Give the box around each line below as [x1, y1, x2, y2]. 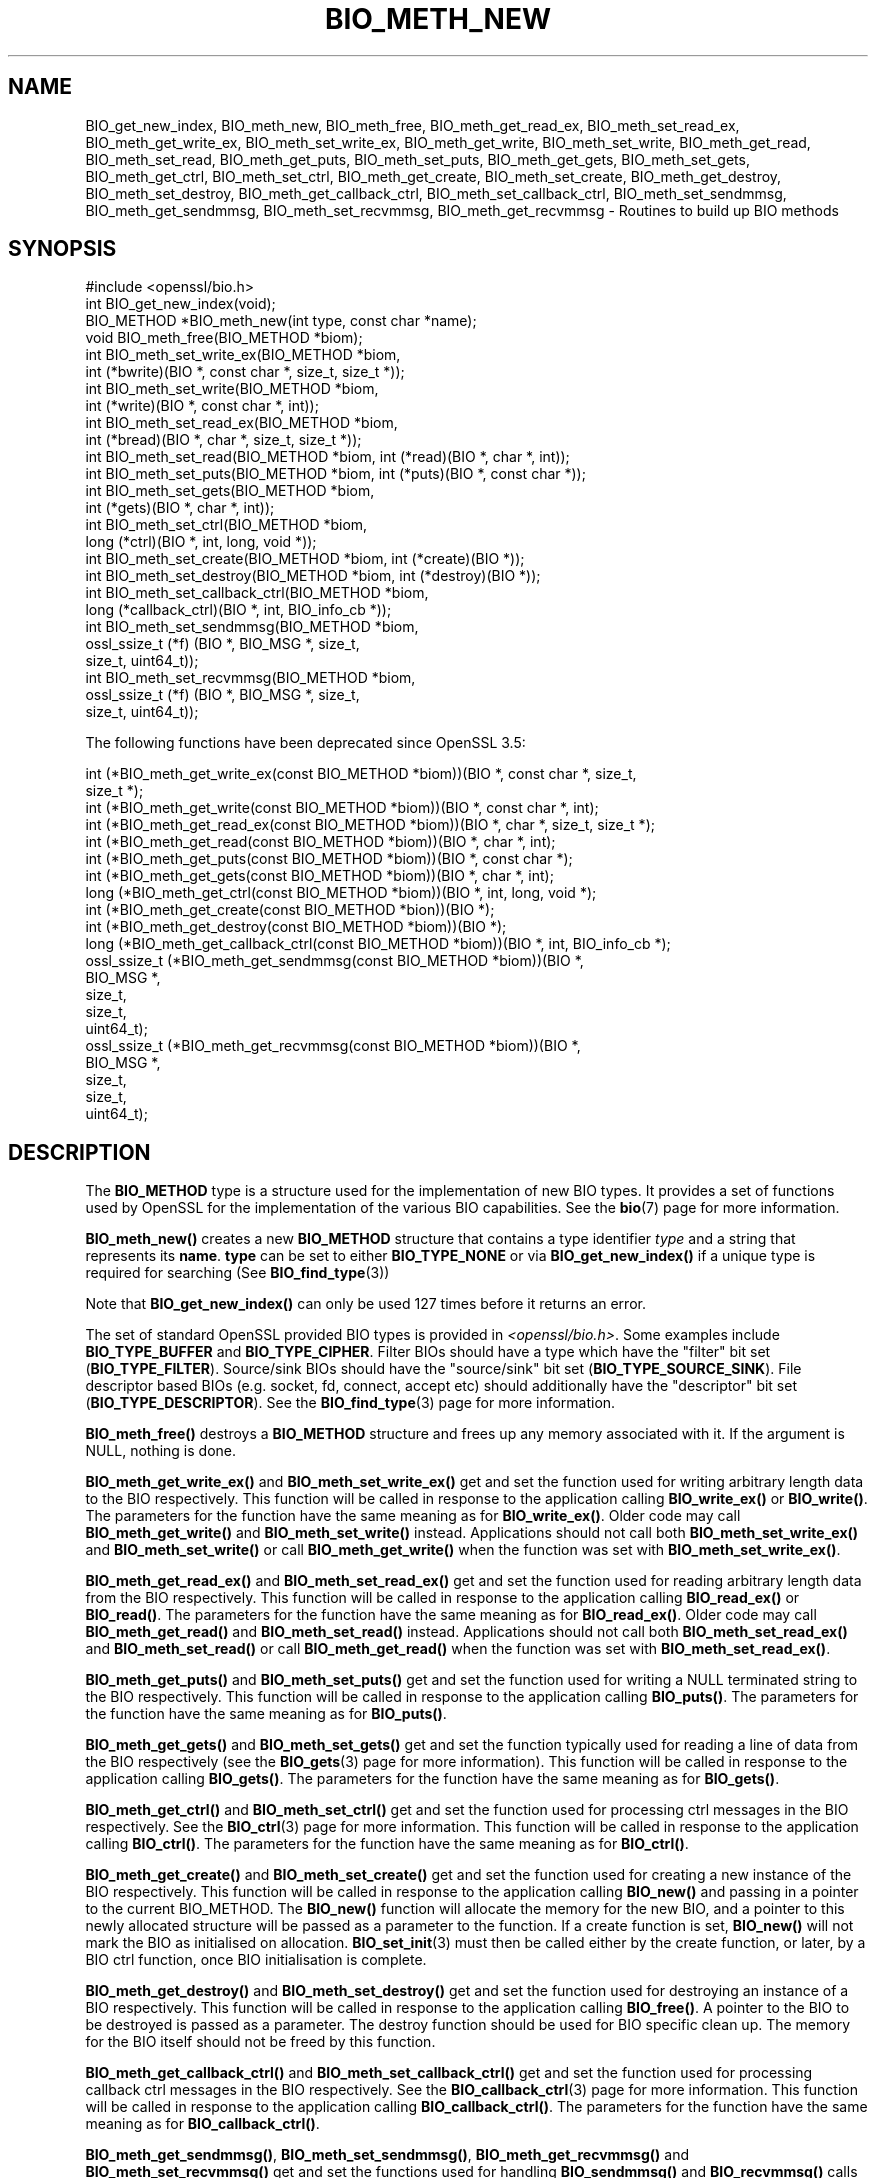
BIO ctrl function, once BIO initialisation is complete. [85, 1951, 427, 1969]
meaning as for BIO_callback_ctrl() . [85, 2115, 320, 2133]
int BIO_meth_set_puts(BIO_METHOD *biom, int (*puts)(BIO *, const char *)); [85, 465, 586, 483]
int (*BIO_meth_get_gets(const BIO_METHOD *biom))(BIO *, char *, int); [85, 867, 554, 885]
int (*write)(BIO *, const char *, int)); [85, 397, 319, 415]
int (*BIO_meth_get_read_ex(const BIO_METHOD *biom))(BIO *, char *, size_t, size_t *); [85, 816, 655, 834]
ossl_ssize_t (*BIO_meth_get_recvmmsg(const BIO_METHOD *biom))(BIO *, [85, 1037, 581, 1055]
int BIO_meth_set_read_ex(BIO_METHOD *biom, [85, 414, 398, 432]
